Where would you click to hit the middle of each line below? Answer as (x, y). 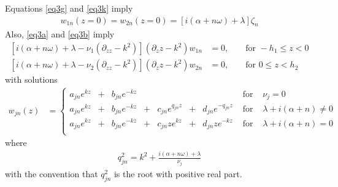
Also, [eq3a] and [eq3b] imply (60, 34)
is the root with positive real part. (178, 173)
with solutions (31, 79)
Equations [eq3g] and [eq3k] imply (69, 8)
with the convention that (52, 173)
